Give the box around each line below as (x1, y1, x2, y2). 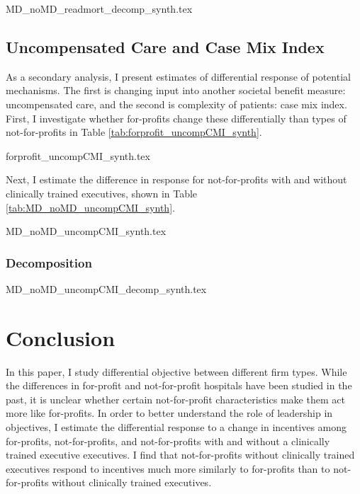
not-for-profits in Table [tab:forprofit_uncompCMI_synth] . (6, 125, 262, 139)
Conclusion (6, 323, 116, 352)
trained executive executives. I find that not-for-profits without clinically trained (6, 447, 355, 462)
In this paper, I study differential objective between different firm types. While (6, 364, 347, 379)
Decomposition (6, 253, 92, 271)
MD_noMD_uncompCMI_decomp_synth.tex (6, 281, 207, 296)
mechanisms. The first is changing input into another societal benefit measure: (6, 83, 346, 98)
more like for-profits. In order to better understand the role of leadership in (6, 406, 333, 420)
